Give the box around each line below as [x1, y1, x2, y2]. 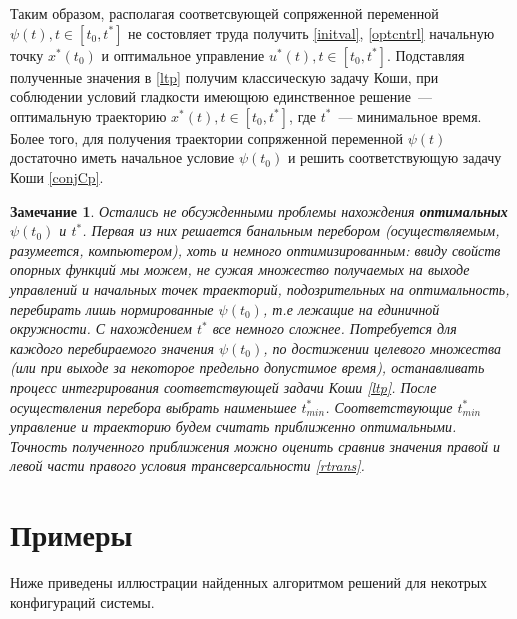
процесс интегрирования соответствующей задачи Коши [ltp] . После [10, 376, 437, 397]
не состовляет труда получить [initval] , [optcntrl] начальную [128, 22, 495, 43]
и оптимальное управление [101, 44, 265, 65]
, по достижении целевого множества [263, 337, 501, 358]
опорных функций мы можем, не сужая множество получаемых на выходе [10, 259, 470, 280]
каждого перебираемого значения [10, 337, 214, 358]
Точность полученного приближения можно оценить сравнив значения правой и [10, 435, 500, 456]
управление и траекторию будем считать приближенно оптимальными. [10, 416, 457, 437]
